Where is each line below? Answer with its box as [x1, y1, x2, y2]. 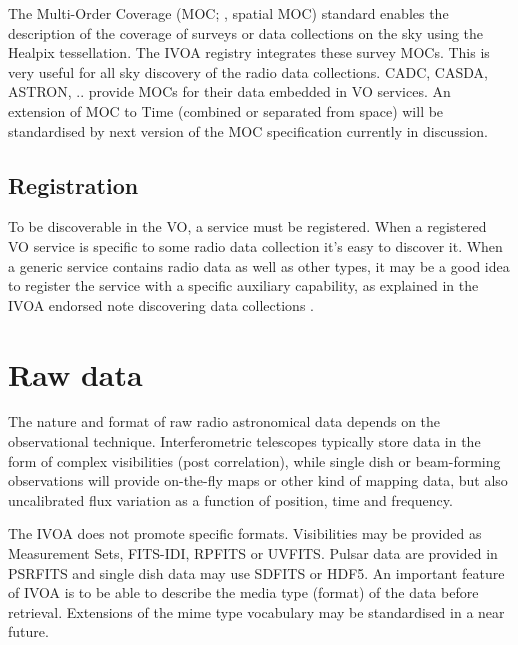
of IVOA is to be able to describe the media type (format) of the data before [8, 582, 479, 603]
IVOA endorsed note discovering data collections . [8, 294, 314, 315]
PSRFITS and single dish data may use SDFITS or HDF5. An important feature [8, 562, 505, 583]
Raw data [8, 353, 143, 394]
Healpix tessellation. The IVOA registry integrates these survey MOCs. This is [8, 42, 490, 63]
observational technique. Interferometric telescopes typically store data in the [8, 431, 481, 452]
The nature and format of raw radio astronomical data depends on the [8, 411, 441, 432]
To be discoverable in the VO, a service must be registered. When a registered [8, 216, 487, 237]
